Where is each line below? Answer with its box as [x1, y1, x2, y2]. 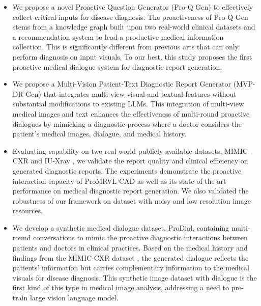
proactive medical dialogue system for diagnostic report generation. [12, 61, 222, 72]
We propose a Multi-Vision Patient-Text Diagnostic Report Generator [12, 78, 231, 89]
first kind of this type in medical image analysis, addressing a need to [12, 282, 229, 293]
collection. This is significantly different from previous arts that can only [12, 41, 239, 52]
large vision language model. [30, 292, 119, 303]
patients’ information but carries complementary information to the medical [12, 262, 249, 273]
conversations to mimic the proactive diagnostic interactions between [33, 232, 248, 243]
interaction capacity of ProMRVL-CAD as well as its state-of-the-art [12, 175, 226, 186]
